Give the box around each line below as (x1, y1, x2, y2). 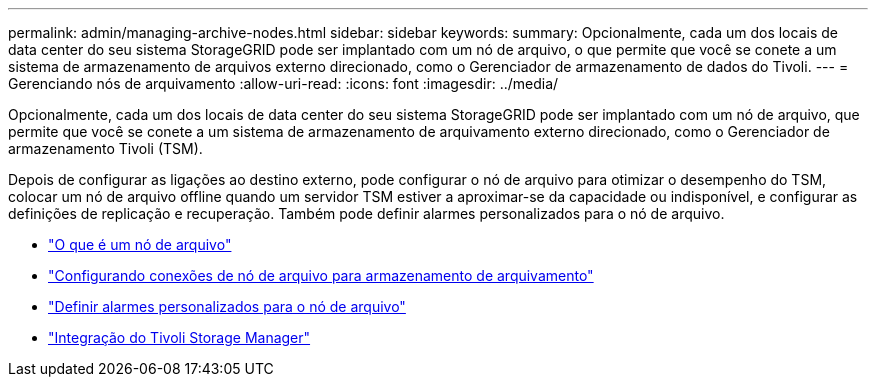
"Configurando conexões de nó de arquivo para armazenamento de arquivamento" (48, 267, 594, 284)
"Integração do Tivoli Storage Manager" (48, 329, 311, 346)
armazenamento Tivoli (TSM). (8, 140, 203, 157)
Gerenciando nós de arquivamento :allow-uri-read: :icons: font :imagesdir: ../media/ (8, 75, 559, 92)
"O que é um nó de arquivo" (48, 236, 232, 253)
